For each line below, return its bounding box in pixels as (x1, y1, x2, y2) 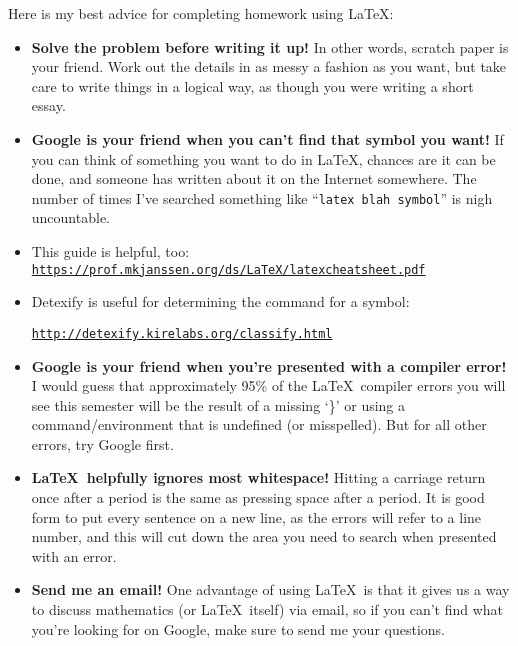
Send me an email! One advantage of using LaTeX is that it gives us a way (31, 579, 510, 600)
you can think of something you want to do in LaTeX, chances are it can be (31, 148, 496, 169)
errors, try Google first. (31, 433, 174, 454)
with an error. (31, 545, 117, 566)
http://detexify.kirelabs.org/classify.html (31, 326, 333, 341)
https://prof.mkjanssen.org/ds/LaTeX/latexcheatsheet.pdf (31, 262, 426, 277)
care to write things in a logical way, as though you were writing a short (31, 75, 474, 96)
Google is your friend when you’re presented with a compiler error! (31, 355, 507, 376)
